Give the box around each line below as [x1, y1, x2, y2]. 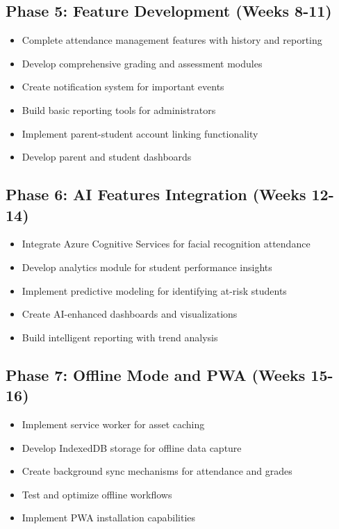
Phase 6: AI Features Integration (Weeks [6, 184, 306, 205]
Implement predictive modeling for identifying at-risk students [22, 283, 287, 298]
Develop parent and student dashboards [22, 149, 192, 164]
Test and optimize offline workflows [22, 487, 172, 501]
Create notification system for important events [22, 79, 224, 94]
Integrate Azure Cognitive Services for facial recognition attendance [22, 236, 311, 251]
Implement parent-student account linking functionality [22, 126, 258, 140]
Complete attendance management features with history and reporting [22, 33, 322, 47]
